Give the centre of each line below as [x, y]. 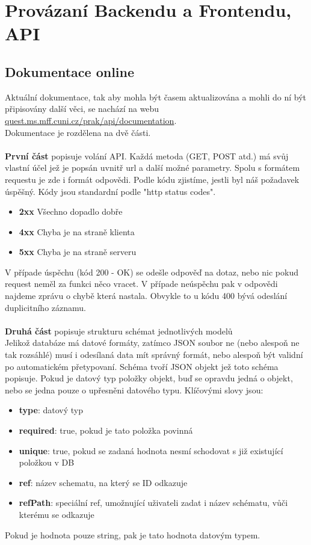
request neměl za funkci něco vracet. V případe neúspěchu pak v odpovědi [141, 284]
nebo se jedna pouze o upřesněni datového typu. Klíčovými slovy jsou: [134, 390]
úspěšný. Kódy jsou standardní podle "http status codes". [110, 191]
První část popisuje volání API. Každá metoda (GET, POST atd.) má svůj [147, 155]
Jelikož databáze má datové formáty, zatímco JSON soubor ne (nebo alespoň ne [152, 343]
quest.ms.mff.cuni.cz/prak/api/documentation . [91, 120]
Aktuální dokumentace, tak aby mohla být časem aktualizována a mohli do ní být [155, 97]
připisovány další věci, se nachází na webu [82, 109]
